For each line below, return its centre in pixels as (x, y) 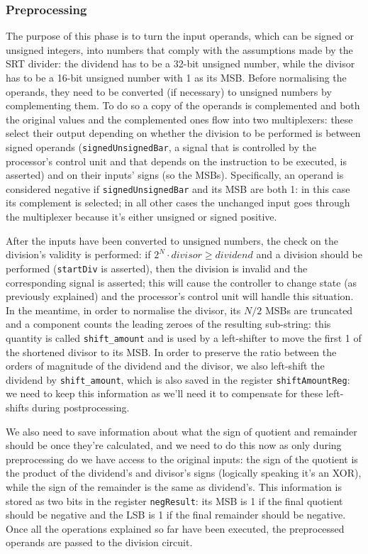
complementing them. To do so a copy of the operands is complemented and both (183, 105)
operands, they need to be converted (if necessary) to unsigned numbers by (169, 91)
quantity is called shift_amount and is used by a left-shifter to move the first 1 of (184, 337)
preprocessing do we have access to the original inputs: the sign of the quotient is (182, 459)
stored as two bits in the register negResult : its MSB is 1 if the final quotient (174, 500)
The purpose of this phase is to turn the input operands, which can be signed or (180, 36)
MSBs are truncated (309, 310)
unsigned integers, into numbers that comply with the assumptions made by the (179, 49)
